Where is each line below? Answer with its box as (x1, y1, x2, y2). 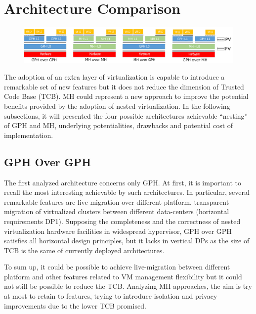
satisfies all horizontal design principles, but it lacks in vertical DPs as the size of (4, 235, 250, 246)
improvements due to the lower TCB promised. (4, 300, 146, 311)
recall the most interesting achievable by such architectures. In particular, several (4, 187, 250, 197)
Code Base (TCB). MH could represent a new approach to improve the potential (4, 91, 249, 101)
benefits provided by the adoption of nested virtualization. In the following (4, 100, 230, 111)
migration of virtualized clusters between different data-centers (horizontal (4, 206, 229, 217)
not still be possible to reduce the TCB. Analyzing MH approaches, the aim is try (4, 281, 252, 291)
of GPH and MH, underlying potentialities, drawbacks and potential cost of (4, 120, 233, 131)
